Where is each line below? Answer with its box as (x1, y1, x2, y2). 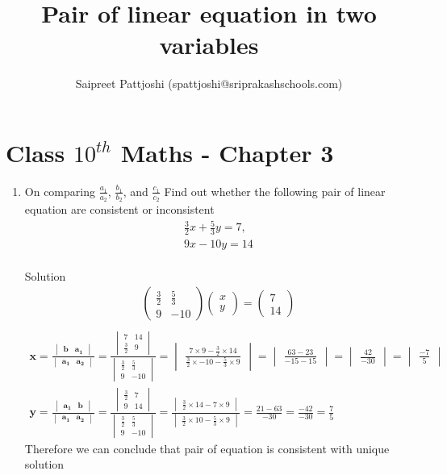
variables (159, 28, 259, 61)
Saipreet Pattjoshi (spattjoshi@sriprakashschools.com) (75, 75, 343, 92)
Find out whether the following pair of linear (164, 182, 386, 199)
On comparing (24, 182, 95, 199)
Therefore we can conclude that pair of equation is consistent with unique (24, 440, 390, 456)
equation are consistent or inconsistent (24, 201, 215, 218)
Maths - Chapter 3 (120, 135, 334, 169)
